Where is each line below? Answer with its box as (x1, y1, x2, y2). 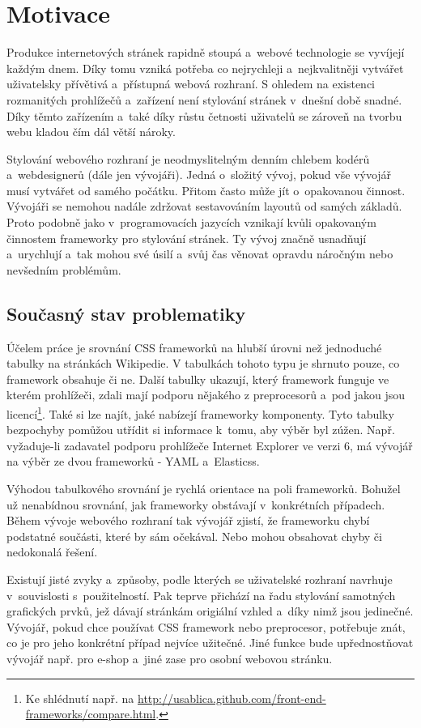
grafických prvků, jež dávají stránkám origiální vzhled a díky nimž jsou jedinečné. (6, 602, 414, 619)
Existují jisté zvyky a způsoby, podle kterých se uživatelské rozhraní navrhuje (6, 571, 393, 588)
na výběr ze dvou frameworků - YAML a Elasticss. (6, 453, 260, 470)
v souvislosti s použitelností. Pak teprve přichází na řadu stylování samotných (6, 586, 396, 603)
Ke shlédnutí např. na (25, 689, 134, 706)
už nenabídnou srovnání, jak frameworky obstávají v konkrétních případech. (6, 496, 385, 513)
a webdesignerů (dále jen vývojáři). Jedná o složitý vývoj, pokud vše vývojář (6, 166, 392, 183)
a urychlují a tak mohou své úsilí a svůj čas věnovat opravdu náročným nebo (6, 245, 393, 262)
